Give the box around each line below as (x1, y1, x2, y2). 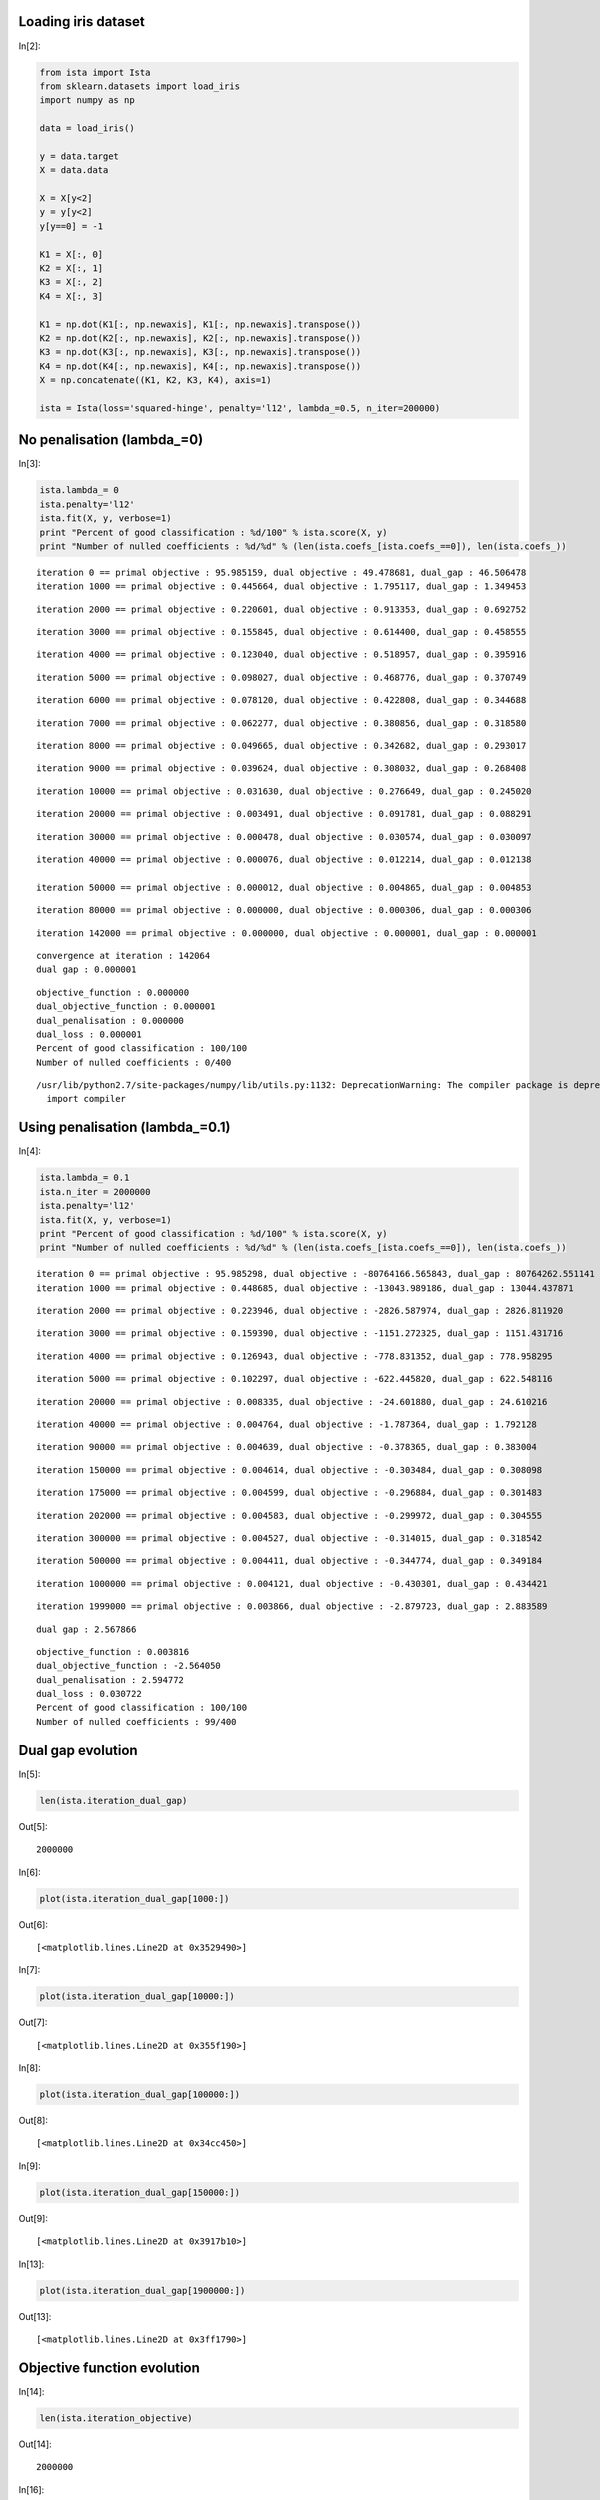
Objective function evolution (18, 2359, 200, 2376)
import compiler (46, 1093, 127, 1105)
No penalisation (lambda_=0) (18, 431, 204, 449)
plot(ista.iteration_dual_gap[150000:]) (39, 2186, 240, 2198)
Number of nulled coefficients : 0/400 (36, 1056, 232, 1068)
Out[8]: (18, 2115, 49, 2126)
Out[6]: (18, 1918, 49, 1930)
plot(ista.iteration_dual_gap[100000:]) (39, 2089, 240, 2100)
